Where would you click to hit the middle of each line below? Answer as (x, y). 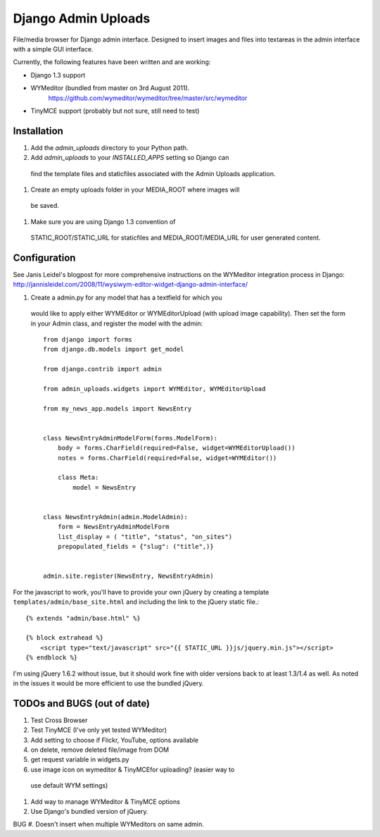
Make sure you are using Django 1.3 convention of (103, 221)
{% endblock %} (52, 658)
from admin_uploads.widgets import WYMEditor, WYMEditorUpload (154, 389)
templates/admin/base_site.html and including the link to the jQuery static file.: (136, 602)
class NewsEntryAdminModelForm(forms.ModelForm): (131, 438)
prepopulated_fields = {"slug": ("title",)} (135, 547)
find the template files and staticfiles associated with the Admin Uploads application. (153, 173)
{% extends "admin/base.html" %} (83, 618)
